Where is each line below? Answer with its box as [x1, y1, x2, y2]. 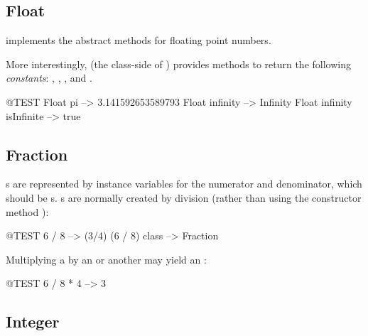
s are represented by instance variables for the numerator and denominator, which [6, 176, 362, 191]
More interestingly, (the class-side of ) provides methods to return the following [6, 56, 351, 71]
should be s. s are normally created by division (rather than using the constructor [6, 190, 362, 205]
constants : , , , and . [6, 70, 92, 85]
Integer [6, 310, 60, 332]
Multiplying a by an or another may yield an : [6, 251, 207, 266]
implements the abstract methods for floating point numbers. [6, 33, 271, 48]
